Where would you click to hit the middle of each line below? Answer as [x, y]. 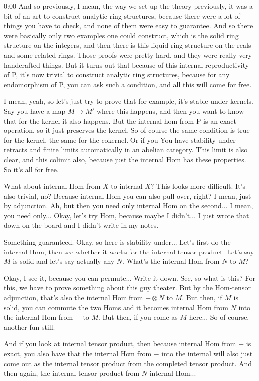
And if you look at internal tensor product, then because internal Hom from [120, 343]
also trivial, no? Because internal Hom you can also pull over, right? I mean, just [128, 195]
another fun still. [30, 326]
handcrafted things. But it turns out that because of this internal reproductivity [127, 64]
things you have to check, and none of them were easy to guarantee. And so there [129, 26]
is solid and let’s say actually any [64, 261]
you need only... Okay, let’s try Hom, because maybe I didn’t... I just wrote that [127, 215]
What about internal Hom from [52, 186]
